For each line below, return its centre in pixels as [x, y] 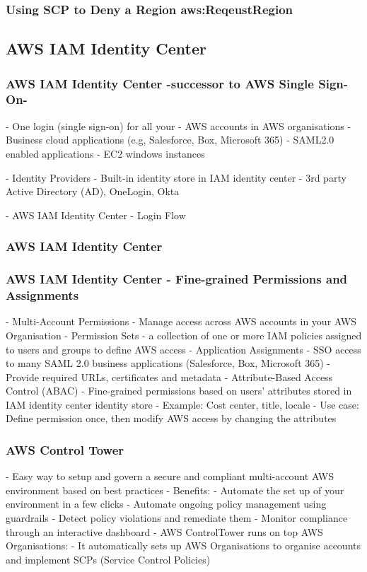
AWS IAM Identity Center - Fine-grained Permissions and [177, 279]
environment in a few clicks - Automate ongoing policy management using [166, 504]
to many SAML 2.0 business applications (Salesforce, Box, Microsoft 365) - [168, 363]
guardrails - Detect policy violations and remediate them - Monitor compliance [177, 518]
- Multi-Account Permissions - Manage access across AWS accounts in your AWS [181, 321]
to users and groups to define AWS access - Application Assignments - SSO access [183, 349]
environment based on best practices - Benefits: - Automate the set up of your [175, 490]
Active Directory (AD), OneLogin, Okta [93, 191]
